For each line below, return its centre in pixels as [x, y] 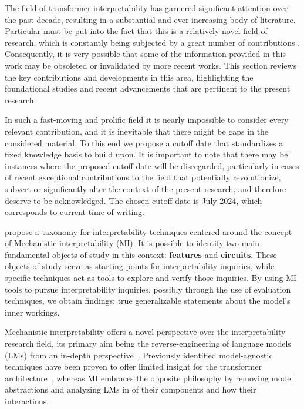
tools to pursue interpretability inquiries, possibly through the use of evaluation [148, 289]
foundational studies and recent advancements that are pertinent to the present [148, 88]
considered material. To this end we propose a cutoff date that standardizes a [144, 143]
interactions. [27, 401]
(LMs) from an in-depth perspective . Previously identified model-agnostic [139, 355]
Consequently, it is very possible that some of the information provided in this [145, 54]
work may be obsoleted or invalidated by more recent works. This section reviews [151, 65]
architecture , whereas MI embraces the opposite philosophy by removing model [149, 378]
